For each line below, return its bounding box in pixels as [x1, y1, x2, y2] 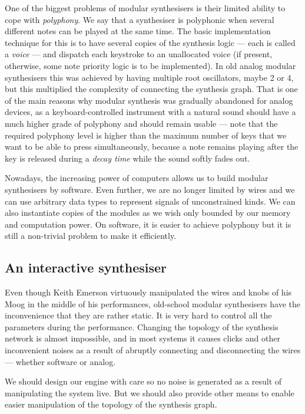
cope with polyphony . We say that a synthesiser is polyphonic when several [5, 13, 274, 25]
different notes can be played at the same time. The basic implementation [5, 25, 271, 37]
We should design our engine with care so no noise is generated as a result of [5, 375, 282, 387]
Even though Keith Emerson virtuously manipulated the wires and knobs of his [5, 286, 292, 298]
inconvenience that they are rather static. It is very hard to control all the [5, 309, 272, 321]
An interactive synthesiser [5, 258, 167, 277]
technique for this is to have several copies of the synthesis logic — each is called [5, 36, 296, 48]
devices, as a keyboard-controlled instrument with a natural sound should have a [5, 106, 296, 118]
